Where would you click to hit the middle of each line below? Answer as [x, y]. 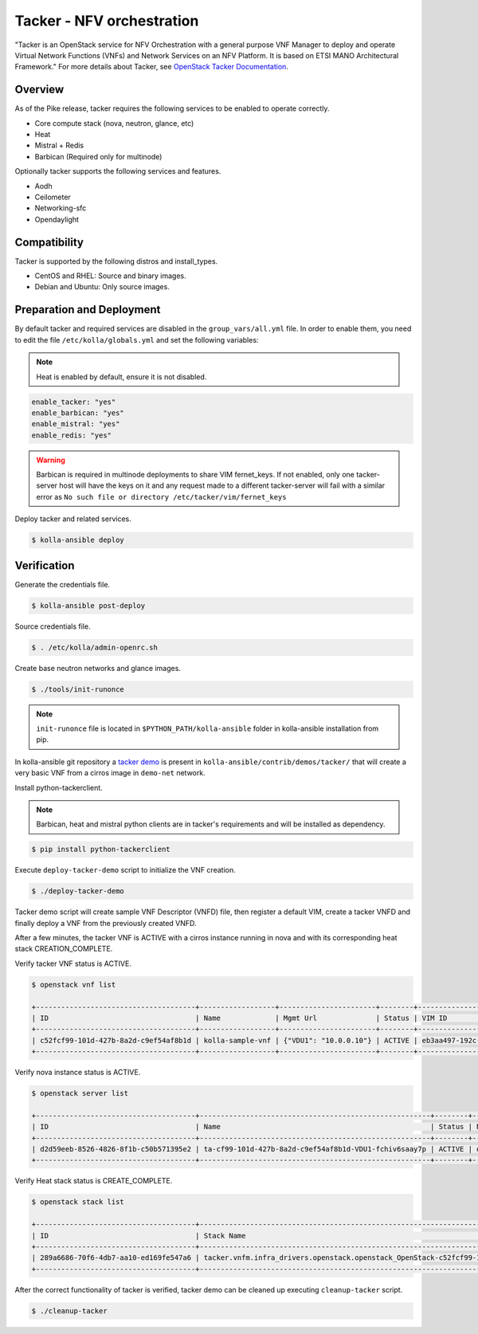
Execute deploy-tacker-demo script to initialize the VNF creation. [125, 870]
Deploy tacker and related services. [73, 519]
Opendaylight [57, 219]
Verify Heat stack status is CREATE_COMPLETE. [94, 1181]
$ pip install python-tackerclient [101, 849]
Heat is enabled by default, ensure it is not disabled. [121, 377]
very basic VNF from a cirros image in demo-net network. [110, 773]
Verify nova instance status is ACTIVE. [78, 1073]
